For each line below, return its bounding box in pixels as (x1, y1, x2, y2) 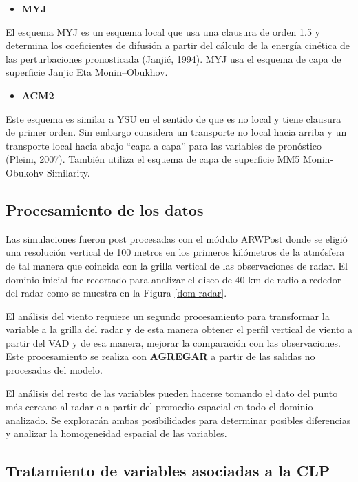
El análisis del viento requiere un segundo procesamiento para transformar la (6, 308, 330, 323)
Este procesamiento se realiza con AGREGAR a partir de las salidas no (6, 349, 315, 363)
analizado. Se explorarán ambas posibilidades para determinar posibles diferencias (6, 412, 351, 427)
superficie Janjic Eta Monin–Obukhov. (6, 65, 168, 79)
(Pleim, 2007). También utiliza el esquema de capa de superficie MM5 (6, 152, 300, 166)
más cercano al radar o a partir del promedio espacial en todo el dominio (6, 399, 313, 414)
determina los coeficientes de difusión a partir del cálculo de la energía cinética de (6, 38, 350, 52)
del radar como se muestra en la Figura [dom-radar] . (6, 285, 227, 300)
